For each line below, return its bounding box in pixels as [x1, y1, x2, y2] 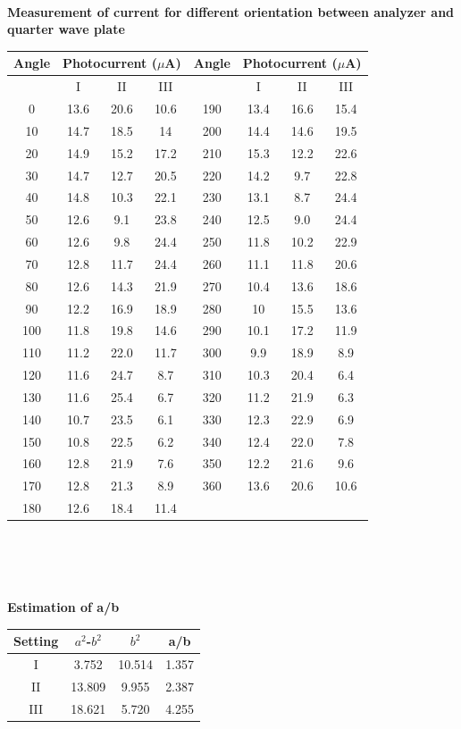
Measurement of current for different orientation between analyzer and [7, 2, 455, 21]
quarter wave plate [7, 20, 125, 38]
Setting [13, 632, 59, 650]
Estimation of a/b [7, 598, 120, 616]
